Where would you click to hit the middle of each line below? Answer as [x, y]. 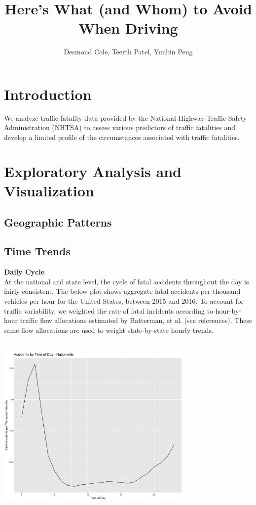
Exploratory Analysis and [93, 171]
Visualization [49, 190]
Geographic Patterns [58, 222]
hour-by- [228, 310]
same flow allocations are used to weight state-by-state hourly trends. [109, 330]
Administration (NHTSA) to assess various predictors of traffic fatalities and [120, 127]
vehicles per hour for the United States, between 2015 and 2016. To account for [124, 300]
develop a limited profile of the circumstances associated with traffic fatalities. [122, 137]
